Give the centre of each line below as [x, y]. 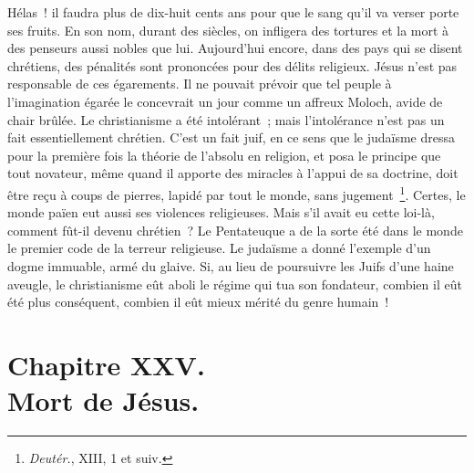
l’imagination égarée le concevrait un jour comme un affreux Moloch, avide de [225, 101]
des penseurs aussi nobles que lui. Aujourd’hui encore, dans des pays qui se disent [235, 48]
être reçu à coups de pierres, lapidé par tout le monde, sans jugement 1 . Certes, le [237, 193]
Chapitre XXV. [106, 364]
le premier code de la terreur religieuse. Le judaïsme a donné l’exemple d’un [219, 248]
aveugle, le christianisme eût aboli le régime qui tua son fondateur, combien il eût [235, 284]
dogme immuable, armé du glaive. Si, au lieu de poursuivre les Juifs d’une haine [231, 265]
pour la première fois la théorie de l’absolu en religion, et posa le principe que [224, 155]
